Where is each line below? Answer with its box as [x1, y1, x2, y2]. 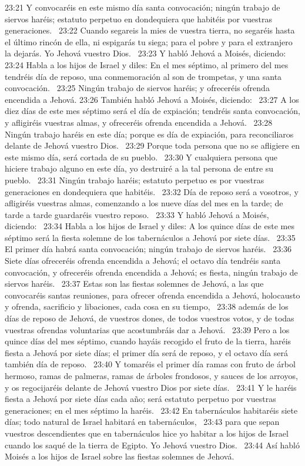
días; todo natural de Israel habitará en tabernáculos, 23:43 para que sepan [5, 415, 280, 428]
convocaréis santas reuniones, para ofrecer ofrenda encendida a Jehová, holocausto [5, 289, 300, 301]
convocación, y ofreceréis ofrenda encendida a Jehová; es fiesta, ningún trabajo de [5, 266, 298, 278]
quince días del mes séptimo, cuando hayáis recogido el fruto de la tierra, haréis [5, 335, 291, 347]
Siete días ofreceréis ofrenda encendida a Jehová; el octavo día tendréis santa [5, 254, 281, 267]
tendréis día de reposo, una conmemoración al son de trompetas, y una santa [5, 70, 282, 82]
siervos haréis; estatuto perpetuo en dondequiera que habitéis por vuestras [5, 12, 273, 25]
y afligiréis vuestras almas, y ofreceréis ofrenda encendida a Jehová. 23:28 [5, 116, 273, 128]
